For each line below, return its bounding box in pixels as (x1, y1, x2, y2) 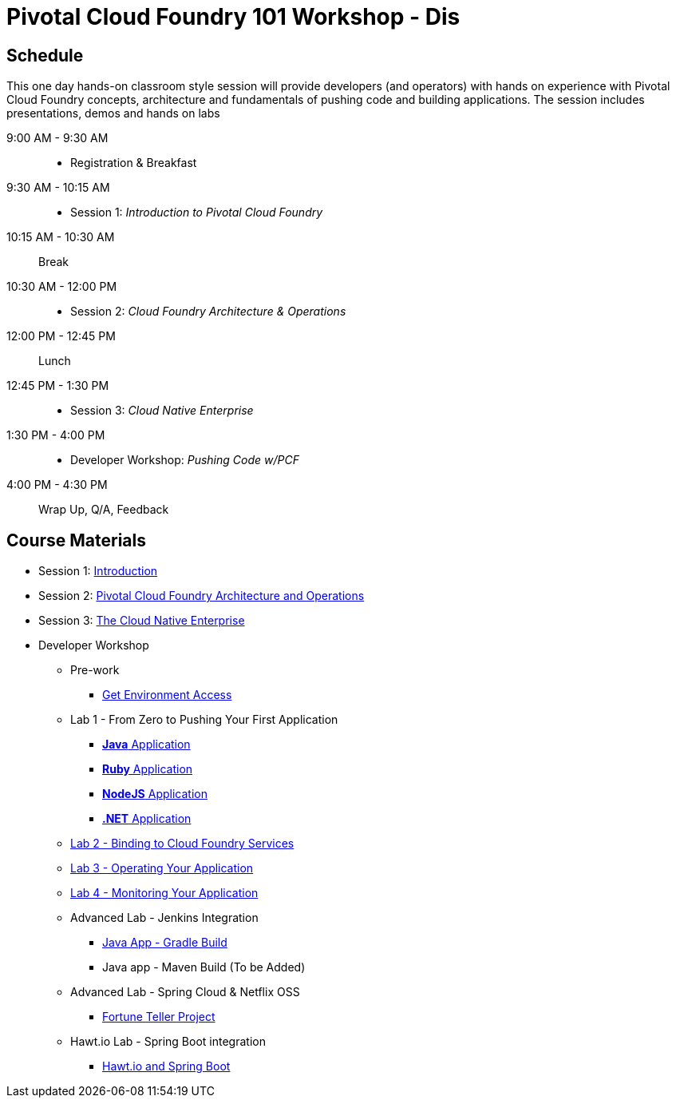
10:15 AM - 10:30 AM (6, 230, 115, 244)
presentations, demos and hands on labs (6, 106, 220, 121)
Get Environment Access (102, 688, 232, 702)
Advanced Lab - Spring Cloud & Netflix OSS (70, 985, 300, 999)
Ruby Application (102, 762, 193, 776)
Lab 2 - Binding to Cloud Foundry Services (70, 836, 295, 851)
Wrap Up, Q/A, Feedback (38, 502, 169, 517)
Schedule (6, 45, 84, 66)
